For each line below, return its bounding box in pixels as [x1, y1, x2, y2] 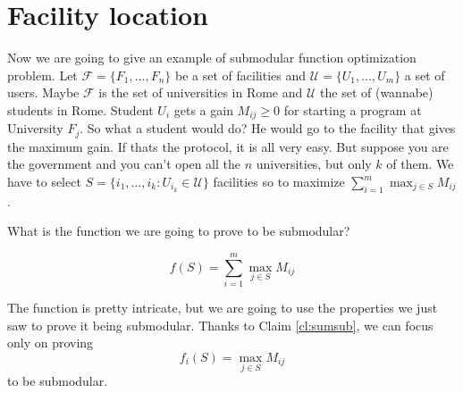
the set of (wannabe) [320, 83, 434, 102]
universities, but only [256, 155, 372, 173]
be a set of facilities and [175, 65, 306, 84]
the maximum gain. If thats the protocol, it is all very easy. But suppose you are [7, 137, 449, 155]
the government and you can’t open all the [7, 155, 240, 173]
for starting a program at [283, 100, 422, 119]
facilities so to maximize [213, 172, 345, 190]
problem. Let [7, 65, 78, 84]
